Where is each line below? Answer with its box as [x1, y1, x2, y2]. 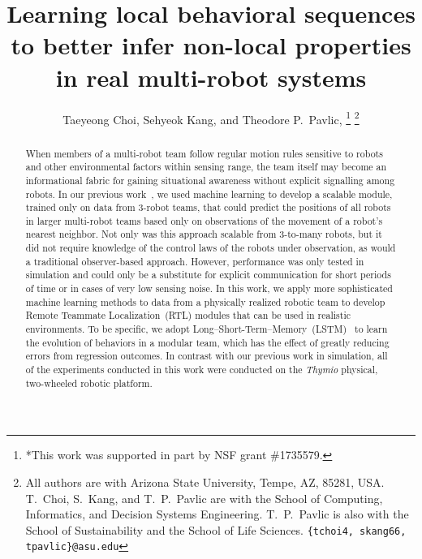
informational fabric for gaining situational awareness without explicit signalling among [25, 173, 395, 187]
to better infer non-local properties [11, 28, 411, 62]
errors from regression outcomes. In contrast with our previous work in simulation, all [25, 349, 388, 363]
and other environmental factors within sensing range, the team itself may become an [25, 160, 387, 174]
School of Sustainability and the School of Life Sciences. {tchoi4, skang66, [25, 521, 407, 538]
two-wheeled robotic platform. [25, 376, 153, 389]
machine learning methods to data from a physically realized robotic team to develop [25, 295, 385, 308]
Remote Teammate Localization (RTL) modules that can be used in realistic [25, 308, 351, 322]
